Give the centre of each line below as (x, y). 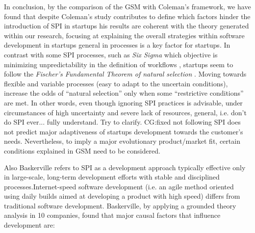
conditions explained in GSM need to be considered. (82, 150)
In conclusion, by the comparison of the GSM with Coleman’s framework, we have (127, 6)
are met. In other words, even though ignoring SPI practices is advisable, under (123, 102)
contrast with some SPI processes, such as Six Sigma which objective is (111, 54)
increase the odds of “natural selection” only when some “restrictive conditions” (124, 93)
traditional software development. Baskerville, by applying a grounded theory (120, 205)
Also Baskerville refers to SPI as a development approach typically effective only (125, 167)
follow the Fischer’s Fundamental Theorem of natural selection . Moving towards (125, 74)
